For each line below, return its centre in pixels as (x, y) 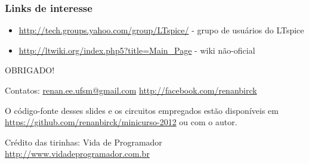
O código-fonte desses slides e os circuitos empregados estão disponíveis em (142, 110)
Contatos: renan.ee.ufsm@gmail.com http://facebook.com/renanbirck (131, 90)
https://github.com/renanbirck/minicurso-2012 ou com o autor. (121, 122)
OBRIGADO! (30, 70)
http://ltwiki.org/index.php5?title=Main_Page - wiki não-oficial (137, 50)
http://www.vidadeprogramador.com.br (77, 154)
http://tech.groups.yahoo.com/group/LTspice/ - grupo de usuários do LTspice (161, 30)
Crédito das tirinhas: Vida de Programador (84, 142)
